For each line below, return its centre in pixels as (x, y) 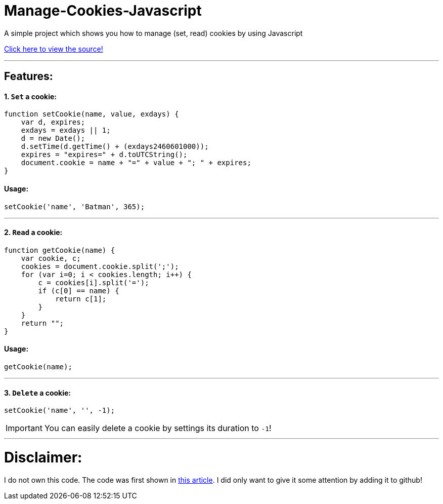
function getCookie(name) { (60, 250)
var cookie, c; (51, 258)
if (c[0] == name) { (79, 290)
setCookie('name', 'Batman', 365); (75, 206)
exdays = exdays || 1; (66, 130)
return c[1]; (81, 299)
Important (24, 428)
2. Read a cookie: (33, 232)
